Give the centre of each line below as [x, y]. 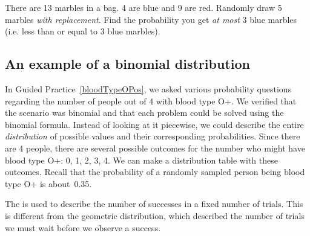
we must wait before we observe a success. [83, 227]
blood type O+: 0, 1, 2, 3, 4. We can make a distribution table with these [141, 160]
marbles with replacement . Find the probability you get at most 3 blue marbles [151, 19]
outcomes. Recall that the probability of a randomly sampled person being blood [155, 172]
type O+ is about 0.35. [48, 183]
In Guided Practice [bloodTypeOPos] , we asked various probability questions [148, 88]
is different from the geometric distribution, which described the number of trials [155, 215]
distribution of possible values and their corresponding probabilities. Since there [153, 136]
